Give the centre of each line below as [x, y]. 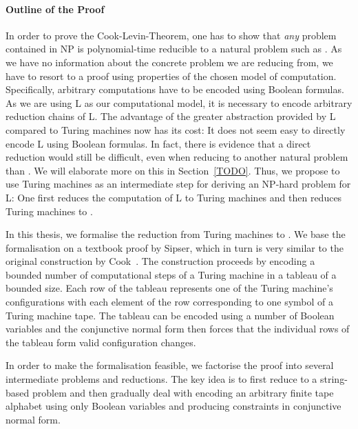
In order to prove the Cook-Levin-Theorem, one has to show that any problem [171, 35]
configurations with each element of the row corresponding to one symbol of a [169, 302]
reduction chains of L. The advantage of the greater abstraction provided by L [171, 116]
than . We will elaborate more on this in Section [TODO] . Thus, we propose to [173, 170]
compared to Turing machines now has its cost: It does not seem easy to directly [176, 129]
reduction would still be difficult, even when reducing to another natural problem [177, 157]
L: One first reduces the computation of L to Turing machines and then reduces [174, 197]
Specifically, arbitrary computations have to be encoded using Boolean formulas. [175, 89]
